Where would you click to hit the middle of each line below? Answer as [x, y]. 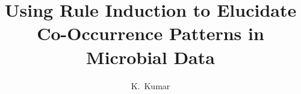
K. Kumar [150, 85]
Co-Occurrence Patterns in [150, 33]
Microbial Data [150, 57]
